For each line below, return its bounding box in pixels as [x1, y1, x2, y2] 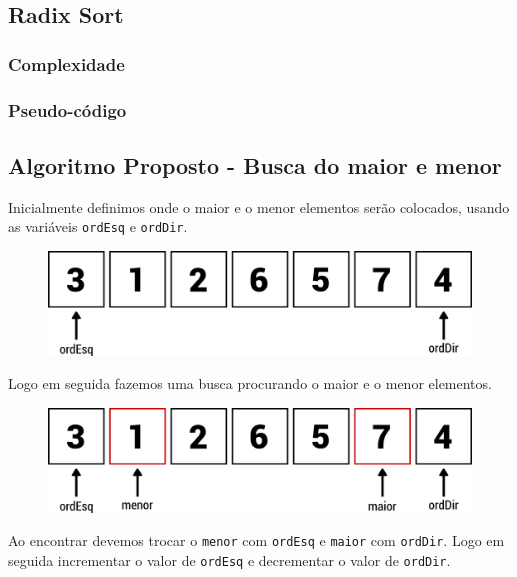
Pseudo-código [8, 97, 127, 122]
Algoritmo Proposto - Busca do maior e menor [8, 149, 502, 180]
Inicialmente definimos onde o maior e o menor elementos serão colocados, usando [8, 196, 510, 217]
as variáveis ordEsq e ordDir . [8, 216, 188, 237]
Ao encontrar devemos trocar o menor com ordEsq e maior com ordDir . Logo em [8, 530, 505, 551]
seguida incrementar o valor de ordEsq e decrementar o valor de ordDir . [8, 549, 451, 570]
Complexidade [8, 51, 125, 76]
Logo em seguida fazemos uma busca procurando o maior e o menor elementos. [8, 373, 492, 394]
